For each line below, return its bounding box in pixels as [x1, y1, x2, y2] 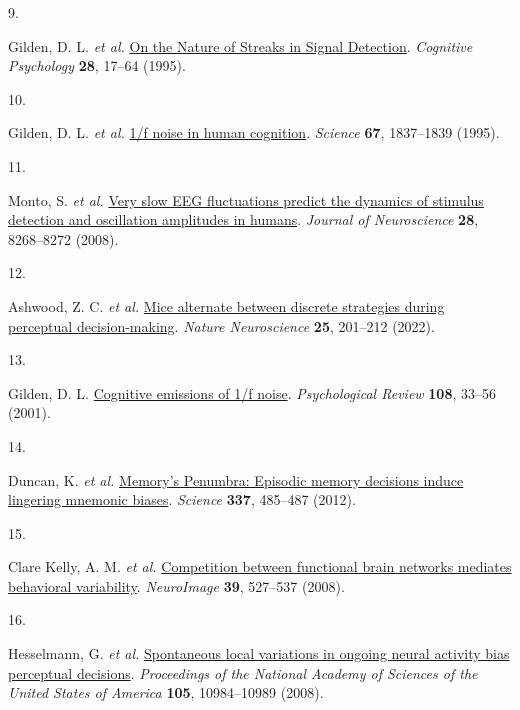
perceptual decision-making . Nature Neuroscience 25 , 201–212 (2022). [8, 315, 435, 336]
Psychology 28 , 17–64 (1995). [8, 55, 186, 76]
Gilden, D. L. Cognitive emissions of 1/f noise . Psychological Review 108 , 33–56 [8, 382, 497, 403]
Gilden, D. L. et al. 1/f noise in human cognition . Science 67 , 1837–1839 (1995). [8, 122, 500, 143]
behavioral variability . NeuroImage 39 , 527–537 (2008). [8, 575, 345, 596]
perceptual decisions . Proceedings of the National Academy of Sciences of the [8, 662, 478, 683]
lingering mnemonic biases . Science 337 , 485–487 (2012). [8, 489, 356, 510]
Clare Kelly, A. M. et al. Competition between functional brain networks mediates [8, 556, 512, 577]
